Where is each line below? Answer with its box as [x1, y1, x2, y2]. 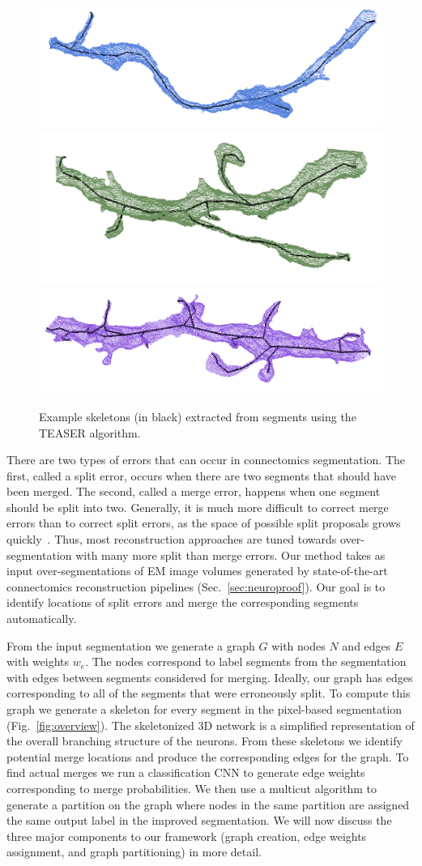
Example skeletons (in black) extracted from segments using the [39, 407, 356, 424]
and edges [342, 637, 391, 654]
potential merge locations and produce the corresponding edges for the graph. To [6, 748, 409, 765]
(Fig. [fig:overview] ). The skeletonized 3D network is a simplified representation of [6, 716, 415, 733]
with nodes [271, 637, 326, 654]
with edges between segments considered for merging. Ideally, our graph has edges [6, 668, 413, 685]
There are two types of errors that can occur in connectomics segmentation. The [6, 451, 406, 468]
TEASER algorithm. [39, 424, 141, 441]
